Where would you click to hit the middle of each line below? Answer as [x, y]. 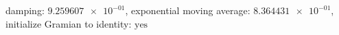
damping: [25, 10]
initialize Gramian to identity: [69, 23]
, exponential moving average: [188, 10]
